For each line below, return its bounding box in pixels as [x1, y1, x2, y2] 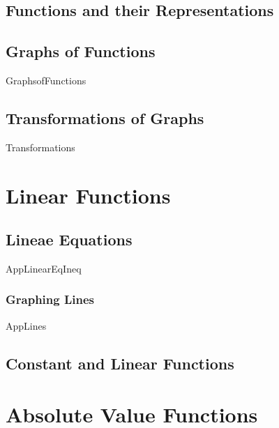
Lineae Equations [6, 229, 133, 250]
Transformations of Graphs [6, 107, 204, 128]
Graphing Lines [6, 291, 94, 308]
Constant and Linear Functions [6, 352, 234, 374]
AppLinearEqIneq [6, 261, 82, 275]
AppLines [6, 318, 47, 333]
